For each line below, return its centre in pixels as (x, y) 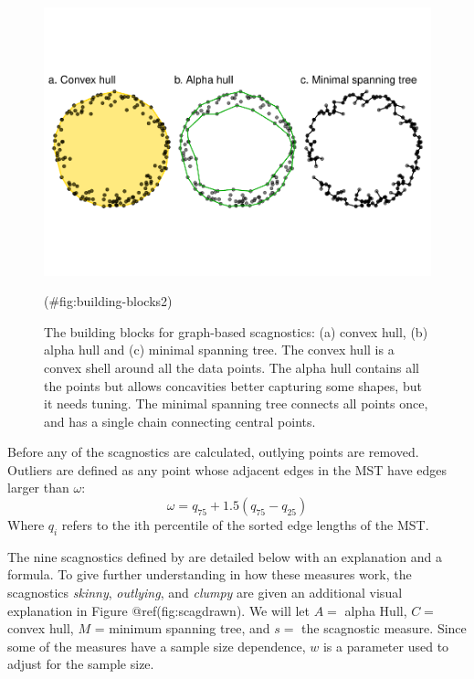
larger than (38, 488)
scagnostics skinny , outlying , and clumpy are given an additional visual (205, 593)
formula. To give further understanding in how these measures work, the (210, 574)
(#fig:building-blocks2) (108, 301)
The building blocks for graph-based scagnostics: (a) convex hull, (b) (236, 331)
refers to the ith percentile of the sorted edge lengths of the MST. (245, 525)
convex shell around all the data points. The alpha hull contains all (232, 367)
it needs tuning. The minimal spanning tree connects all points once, (236, 403)
